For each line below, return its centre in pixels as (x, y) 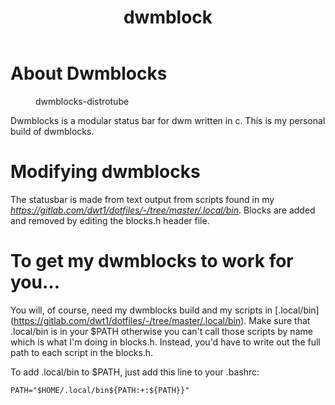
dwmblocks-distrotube (82, 101)
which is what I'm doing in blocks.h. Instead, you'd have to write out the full (165, 342)
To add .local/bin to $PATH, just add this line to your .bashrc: (135, 372)
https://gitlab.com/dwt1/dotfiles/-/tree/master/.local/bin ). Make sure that (162, 320)
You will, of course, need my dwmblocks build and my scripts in (141, 310)
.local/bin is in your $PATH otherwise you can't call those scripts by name (161, 331)
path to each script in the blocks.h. (82, 352)
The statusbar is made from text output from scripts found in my (142, 199)
